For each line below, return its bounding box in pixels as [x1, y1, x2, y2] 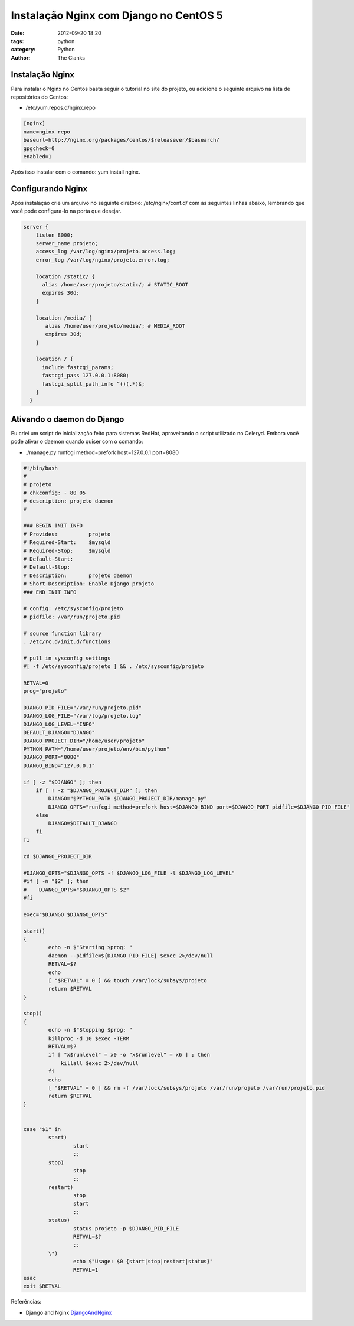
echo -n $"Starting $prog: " [48, 944, 133, 951]
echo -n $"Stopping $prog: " [48, 1027, 133, 1034]
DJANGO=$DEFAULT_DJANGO [48, 820, 117, 827]
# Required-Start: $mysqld [23, 539, 111, 546]
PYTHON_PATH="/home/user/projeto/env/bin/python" [23, 745, 170, 752]
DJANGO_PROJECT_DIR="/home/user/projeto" [23, 737, 145, 744]
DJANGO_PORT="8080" [23, 754, 80, 761]
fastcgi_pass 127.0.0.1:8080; [42, 372, 130, 379]
